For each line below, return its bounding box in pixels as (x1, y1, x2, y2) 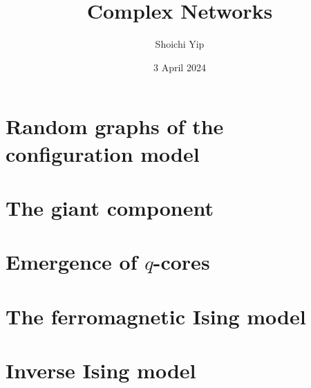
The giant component (6, 193, 214, 221)
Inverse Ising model (6, 356, 196, 384)
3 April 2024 (153, 59, 206, 74)
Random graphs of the (6, 112, 224, 140)
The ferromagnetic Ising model (6, 302, 306, 330)
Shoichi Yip (155, 37, 205, 51)
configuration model (6, 139, 200, 167)
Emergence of (6, 248, 138, 276)
